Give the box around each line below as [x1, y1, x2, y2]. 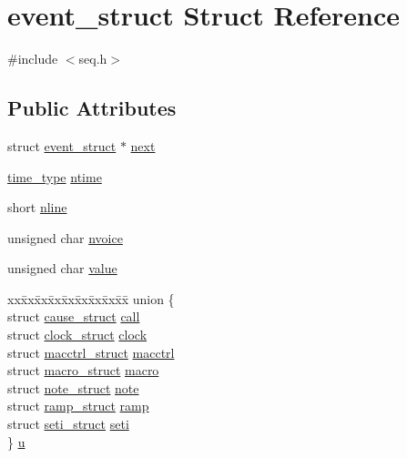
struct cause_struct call [7, 307, 140, 326]
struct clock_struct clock [7, 325, 148, 344]
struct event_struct [7, 136, 117, 155]
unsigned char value [7, 259, 117, 278]
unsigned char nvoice [7, 228, 123, 247]
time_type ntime [7, 167, 102, 186]
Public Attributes [7, 94, 177, 122]
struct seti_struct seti [7, 414, 129, 433]
